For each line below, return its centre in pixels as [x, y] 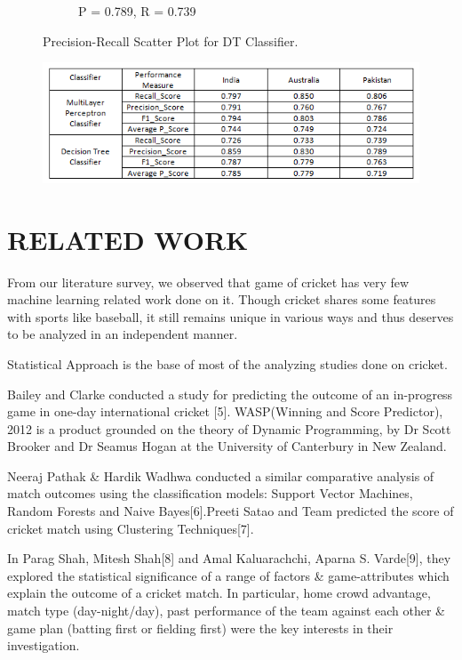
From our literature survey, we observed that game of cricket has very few [208, 282]
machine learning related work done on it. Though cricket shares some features [222, 299]
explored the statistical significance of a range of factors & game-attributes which [228, 575]
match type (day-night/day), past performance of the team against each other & [226, 611]
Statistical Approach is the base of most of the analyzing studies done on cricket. [227, 363]
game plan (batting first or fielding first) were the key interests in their [200, 628]
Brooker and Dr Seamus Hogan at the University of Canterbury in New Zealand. [227, 446]
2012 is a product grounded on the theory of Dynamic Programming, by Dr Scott [229, 428]
